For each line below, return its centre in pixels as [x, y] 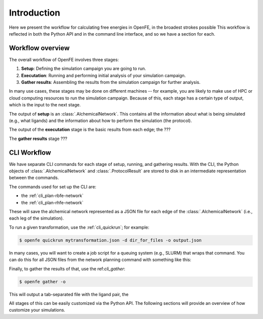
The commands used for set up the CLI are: [53, 187]
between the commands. [34, 178]
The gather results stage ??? [38, 139]
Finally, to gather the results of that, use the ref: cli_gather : [67, 269]
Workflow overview [39, 48]
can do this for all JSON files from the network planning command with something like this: [100, 260]
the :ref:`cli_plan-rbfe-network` [52, 196]
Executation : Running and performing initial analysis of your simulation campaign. [103, 75]
